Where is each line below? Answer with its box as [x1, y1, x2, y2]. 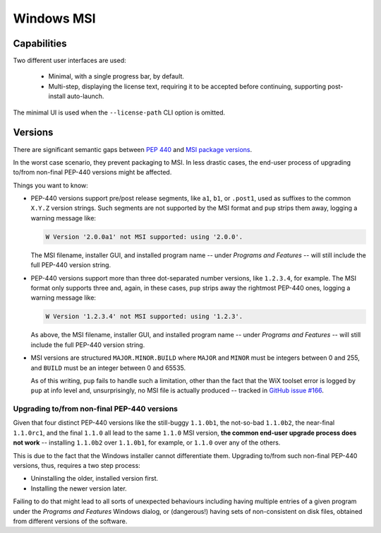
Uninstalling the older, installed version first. [30, 474, 159, 483]
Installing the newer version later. [30, 484, 127, 493]
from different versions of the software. [13, 517, 128, 525]
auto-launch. [67, 92, 104, 100]
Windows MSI [13, 11, 96, 26]
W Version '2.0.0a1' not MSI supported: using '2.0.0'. [45, 233, 243, 240]
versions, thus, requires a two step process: [13, 462, 140, 470]
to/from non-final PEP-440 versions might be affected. [13, 168, 172, 177]
